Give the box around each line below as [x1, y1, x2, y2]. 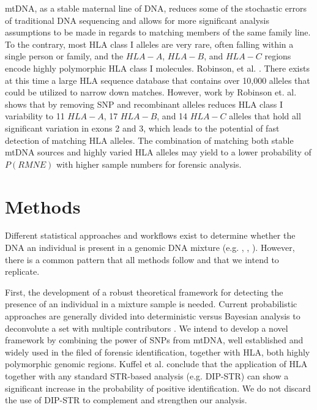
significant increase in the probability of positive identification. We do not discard [5, 381, 311, 394]
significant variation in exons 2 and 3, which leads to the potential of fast [5, 121, 280, 134]
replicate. [5, 265, 40, 278]
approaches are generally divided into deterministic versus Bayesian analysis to [5, 310, 300, 322]
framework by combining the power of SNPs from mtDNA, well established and [5, 334, 304, 346]
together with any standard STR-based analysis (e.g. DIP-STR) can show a [5, 369, 289, 382]
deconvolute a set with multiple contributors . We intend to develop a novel [5, 321, 288, 334]
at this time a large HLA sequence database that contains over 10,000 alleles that [5, 73, 310, 86]
